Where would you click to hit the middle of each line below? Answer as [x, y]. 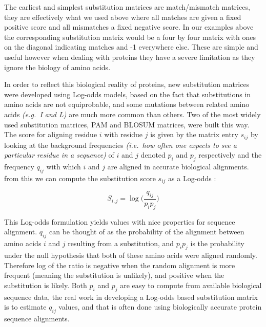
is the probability [217, 243]
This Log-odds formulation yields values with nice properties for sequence [120, 221]
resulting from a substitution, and [121, 243]
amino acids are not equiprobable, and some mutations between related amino [127, 104]
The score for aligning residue [51, 134]
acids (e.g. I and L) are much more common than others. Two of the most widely [132, 114]
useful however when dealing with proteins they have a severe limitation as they [130, 57]
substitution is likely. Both [46, 285]
